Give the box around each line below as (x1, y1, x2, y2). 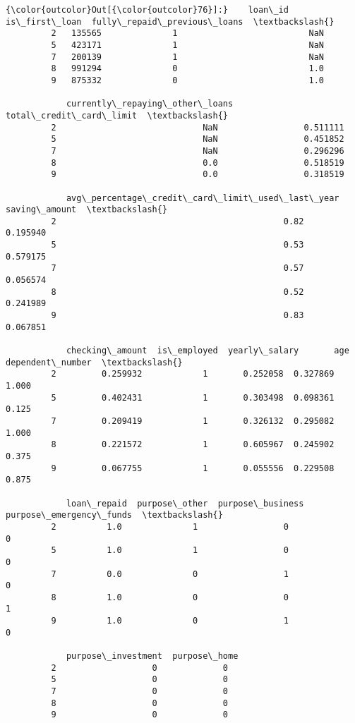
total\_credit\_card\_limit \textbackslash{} (6, 110, 228, 121)
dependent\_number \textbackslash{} (6, 357, 183, 367)
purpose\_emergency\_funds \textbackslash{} (6, 510, 223, 521)
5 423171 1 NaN (51, 40, 325, 50)
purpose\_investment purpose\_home (66, 651, 239, 662)
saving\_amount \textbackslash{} (6, 205, 168, 215)
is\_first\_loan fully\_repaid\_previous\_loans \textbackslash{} (6, 16, 335, 27)
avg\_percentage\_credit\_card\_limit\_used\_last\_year (66, 193, 339, 203)
